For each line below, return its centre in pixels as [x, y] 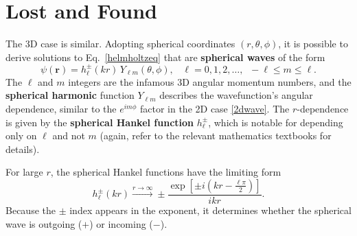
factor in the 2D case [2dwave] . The [215, 108]
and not [69, 135]
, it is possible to [313, 44]
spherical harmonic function [70, 95]
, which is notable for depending [276, 122]
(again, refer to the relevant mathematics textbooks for [216, 135]
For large [24, 172]
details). [23, 149]
